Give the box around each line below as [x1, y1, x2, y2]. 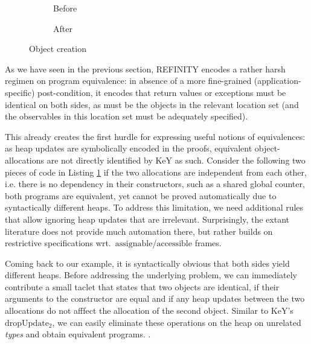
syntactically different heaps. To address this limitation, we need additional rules [5, 201, 304, 214]
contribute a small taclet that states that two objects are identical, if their [5, 280, 280, 293]
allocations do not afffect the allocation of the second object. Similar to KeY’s [5, 304, 293, 317]
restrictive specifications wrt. [5, 237, 111, 249]
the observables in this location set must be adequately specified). [5, 110, 248, 123]
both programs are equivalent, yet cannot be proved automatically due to [5, 189, 277, 202]
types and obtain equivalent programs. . [5, 328, 151, 340]
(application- [254, 74, 301, 87]
